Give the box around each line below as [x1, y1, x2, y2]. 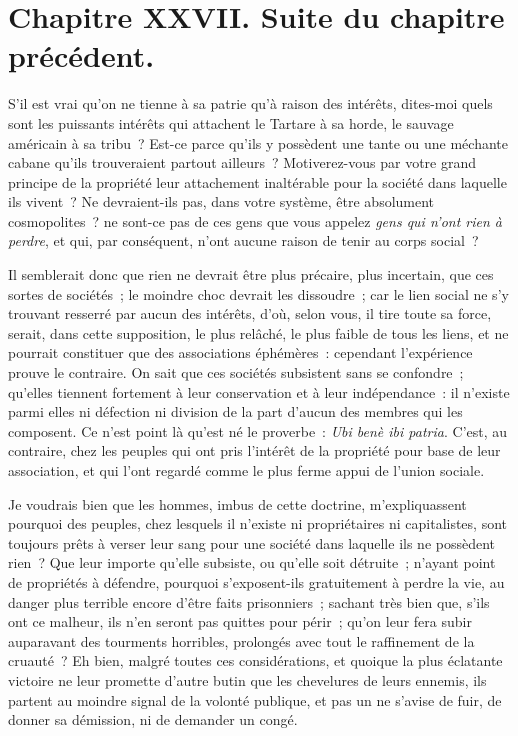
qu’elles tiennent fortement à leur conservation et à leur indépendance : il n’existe [8, 381, 510, 402]
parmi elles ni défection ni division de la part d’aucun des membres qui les [8, 401, 463, 422]
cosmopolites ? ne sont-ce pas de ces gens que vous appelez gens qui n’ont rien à [8, 210, 503, 231]
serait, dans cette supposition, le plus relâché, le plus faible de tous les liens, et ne [8, 322, 509, 343]
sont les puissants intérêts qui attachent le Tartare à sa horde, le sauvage [8, 112, 454, 133]
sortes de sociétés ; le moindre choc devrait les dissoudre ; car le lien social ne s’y [8, 283, 509, 304]
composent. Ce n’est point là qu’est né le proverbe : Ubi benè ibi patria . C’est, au [8, 420, 508, 441]
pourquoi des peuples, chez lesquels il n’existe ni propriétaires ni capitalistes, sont [8, 513, 508, 534]
